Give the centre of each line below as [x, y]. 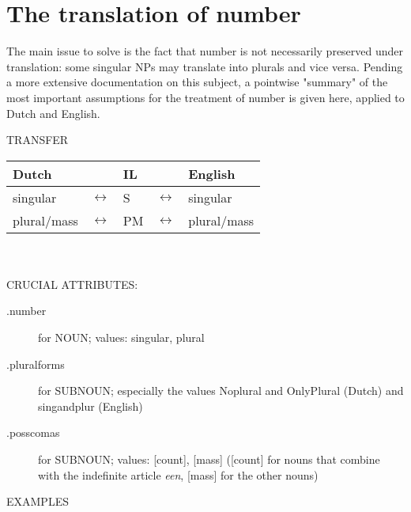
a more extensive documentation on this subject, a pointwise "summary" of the [197, 82]
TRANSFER [38, 140]
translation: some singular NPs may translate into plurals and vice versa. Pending [205, 66]
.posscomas [33, 432]
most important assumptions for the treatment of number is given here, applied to [205, 97]
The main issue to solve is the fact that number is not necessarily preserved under [205, 51]
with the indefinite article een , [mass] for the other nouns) [178, 474]
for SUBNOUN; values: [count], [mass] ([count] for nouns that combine [209, 459]
